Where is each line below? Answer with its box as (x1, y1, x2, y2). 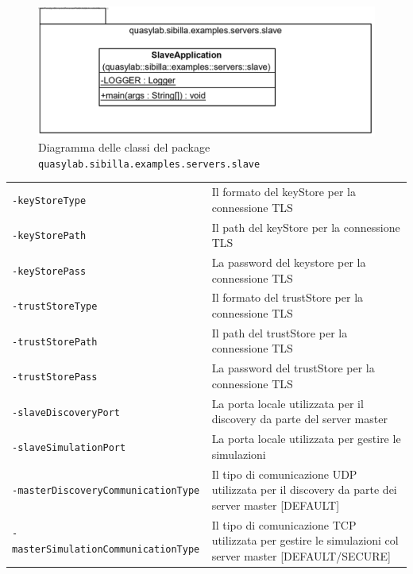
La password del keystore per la (211, 254, 366, 271)
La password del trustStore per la (211, 360, 375, 376)
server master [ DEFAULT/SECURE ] (211, 547, 391, 564)
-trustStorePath (12, 336, 98, 348)
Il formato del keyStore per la (211, 183, 356, 200)
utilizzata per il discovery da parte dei (211, 481, 397, 498)
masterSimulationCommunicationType (12, 544, 200, 556)
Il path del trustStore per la (211, 324, 348, 341)
